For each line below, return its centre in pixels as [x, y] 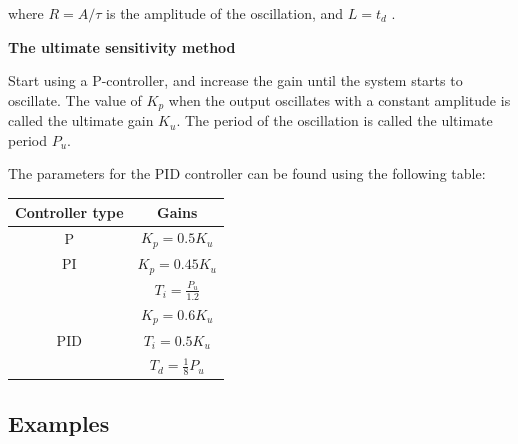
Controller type [69, 211]
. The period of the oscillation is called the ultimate [334, 120]
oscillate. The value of [75, 99]
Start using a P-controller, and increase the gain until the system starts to [235, 80]
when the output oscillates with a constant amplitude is [339, 99]
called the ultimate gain [81, 120]
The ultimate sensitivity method [122, 46]
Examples [59, 423]
